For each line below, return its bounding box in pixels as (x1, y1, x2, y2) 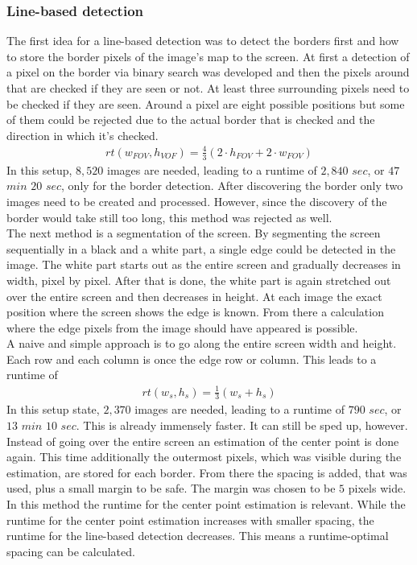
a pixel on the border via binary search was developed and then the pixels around (6, 64, 410, 80)
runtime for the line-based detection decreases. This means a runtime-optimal (6, 527, 389, 544)
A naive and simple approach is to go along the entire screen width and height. (6, 335, 397, 352)
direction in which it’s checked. (6, 126, 159, 143)
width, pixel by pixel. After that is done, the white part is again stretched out (6, 271, 391, 288)
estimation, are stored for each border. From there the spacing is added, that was (6, 464, 407, 480)
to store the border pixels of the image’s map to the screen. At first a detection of (6, 47, 410, 64)
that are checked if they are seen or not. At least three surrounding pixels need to (6, 80, 410, 96)
